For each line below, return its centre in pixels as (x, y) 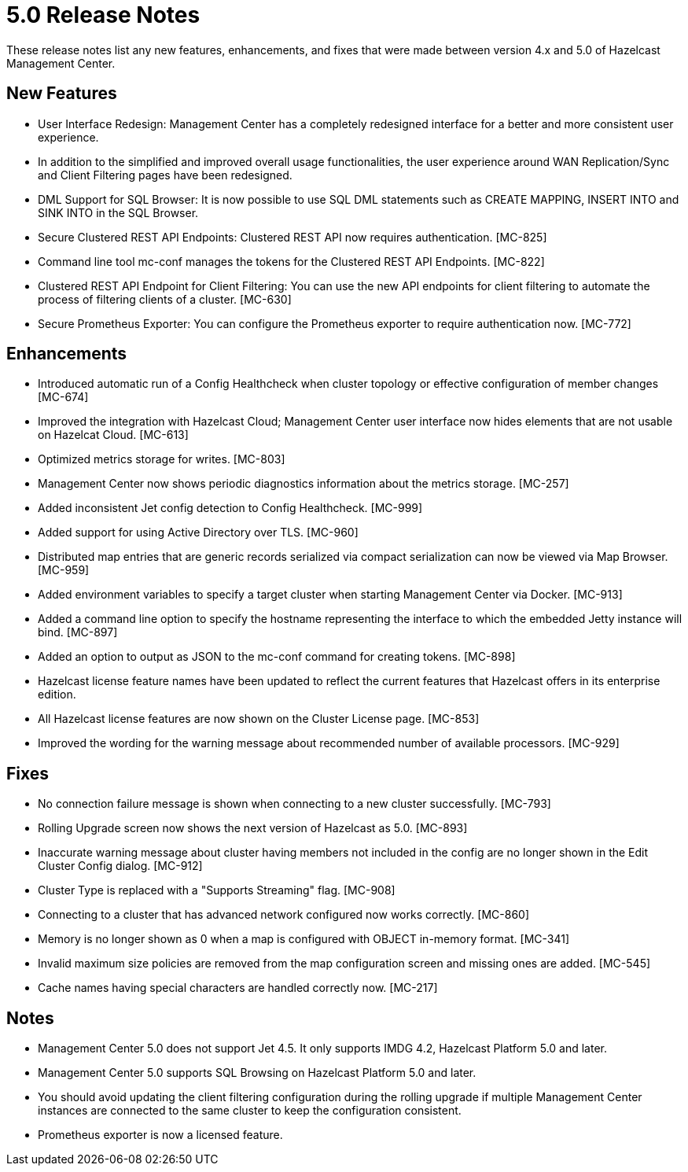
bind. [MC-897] (78, 632)
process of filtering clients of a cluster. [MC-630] (165, 299)
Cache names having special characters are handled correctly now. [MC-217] (238, 988)
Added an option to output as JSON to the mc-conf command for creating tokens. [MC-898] (277, 657)
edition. (57, 695)
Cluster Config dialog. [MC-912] (120, 866)
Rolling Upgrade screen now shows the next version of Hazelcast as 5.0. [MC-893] (253, 828)
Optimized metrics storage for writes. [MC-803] (162, 459)
